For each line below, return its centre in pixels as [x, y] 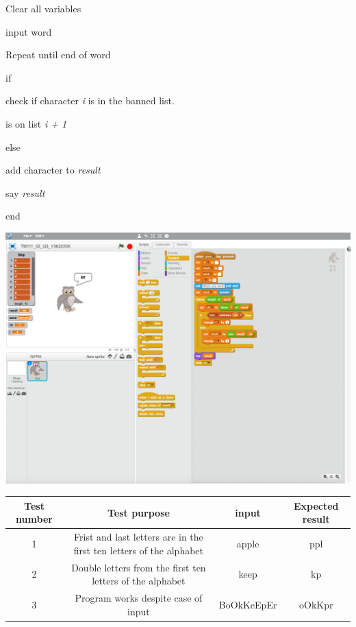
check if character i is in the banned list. [90, 100]
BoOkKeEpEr [248, 604]
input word [29, 31]
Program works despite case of [139, 598]
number [34, 519]
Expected [316, 505]
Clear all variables [43, 8]
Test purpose [138, 512]
